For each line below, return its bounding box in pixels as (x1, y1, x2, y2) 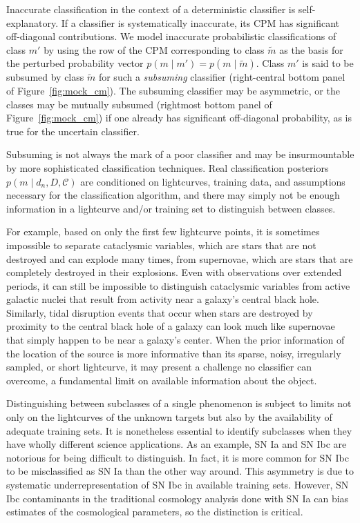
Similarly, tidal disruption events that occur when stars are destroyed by (6, 305, 313, 319)
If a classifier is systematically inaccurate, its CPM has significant (61, 15, 339, 30)
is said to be (302, 56, 354, 70)
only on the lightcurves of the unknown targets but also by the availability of (6, 410, 332, 424)
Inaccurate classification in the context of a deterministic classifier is (6, 2, 296, 16)
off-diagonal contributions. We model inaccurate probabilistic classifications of (6, 29, 337, 43)
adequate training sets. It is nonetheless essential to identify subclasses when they (6, 423, 352, 437)
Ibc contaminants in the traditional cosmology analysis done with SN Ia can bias (6, 491, 349, 505)
